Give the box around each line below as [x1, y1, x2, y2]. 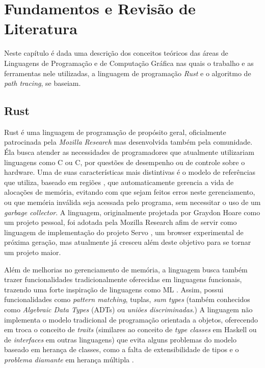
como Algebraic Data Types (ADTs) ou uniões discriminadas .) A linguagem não [4, 304, 253, 314]
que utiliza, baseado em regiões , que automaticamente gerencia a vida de [4, 176, 234, 187]
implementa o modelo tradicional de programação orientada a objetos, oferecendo [4, 314, 258, 325]
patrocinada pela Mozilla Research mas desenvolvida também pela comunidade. [4, 136, 253, 147]
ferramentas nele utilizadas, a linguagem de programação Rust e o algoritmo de [4, 67, 251, 78]
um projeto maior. [4, 247, 61, 258]
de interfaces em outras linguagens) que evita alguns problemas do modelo [4, 334, 236, 344]
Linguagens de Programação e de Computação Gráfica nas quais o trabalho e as [4, 57, 254, 68]
